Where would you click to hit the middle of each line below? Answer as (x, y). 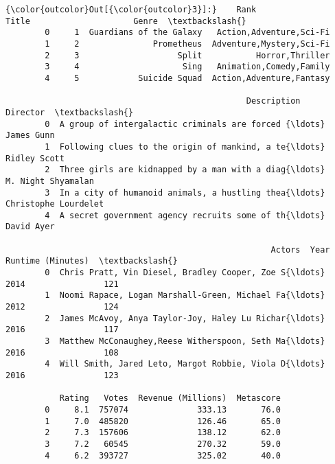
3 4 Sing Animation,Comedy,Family (187, 67)
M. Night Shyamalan (50, 181)
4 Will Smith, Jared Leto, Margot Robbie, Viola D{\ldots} (185, 364)
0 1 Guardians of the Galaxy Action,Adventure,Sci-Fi (187, 33)
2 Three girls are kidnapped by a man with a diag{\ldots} (185, 170)
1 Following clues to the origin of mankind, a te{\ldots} (185, 147)
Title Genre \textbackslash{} (126, 21)
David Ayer (30, 227)
